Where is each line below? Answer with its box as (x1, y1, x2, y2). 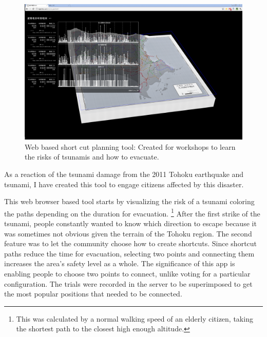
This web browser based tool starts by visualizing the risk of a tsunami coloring (4, 196, 255, 207)
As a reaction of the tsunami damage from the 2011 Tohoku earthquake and (4, 168, 244, 179)
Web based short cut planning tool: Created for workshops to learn (25, 141, 236, 152)
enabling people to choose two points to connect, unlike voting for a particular (4, 268, 251, 279)
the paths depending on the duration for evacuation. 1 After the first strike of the (4, 206, 260, 219)
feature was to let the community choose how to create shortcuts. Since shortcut (4, 238, 257, 249)
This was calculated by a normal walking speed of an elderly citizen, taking (16, 313, 253, 324)
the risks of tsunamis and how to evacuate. (25, 151, 159, 162)
